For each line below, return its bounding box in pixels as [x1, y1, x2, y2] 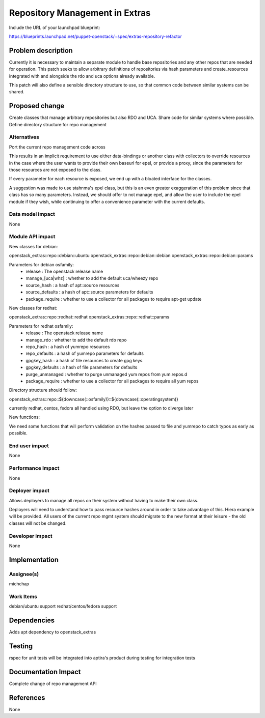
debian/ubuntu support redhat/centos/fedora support [9, 603, 117, 609]
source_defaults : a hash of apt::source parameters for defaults [26, 289, 154, 295]
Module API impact [9, 233, 56, 240]
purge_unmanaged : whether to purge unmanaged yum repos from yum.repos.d [26, 371, 187, 377]
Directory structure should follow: [9, 387, 77, 393]
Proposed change [9, 102, 65, 110]
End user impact [9, 442, 49, 449]
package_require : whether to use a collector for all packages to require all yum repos [26, 378, 199, 384]
